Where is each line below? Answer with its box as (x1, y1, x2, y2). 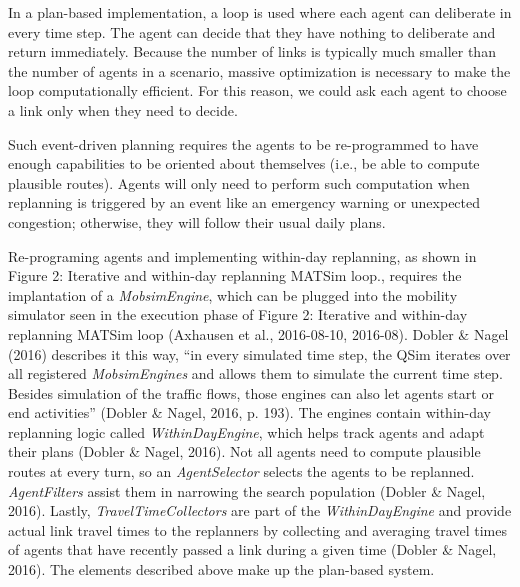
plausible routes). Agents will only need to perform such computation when (8, 172, 470, 193)
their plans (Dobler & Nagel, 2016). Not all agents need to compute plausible (8, 441, 481, 462)
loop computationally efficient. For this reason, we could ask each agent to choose (8, 80, 507, 101)
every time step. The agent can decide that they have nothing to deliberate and (8, 21, 496, 42)
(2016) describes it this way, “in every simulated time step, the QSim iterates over (8, 343, 511, 364)
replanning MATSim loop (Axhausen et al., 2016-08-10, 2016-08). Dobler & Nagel (8, 323, 509, 344)
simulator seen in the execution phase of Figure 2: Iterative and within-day (8, 304, 468, 325)
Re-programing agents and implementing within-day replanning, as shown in (8, 245, 477, 266)
